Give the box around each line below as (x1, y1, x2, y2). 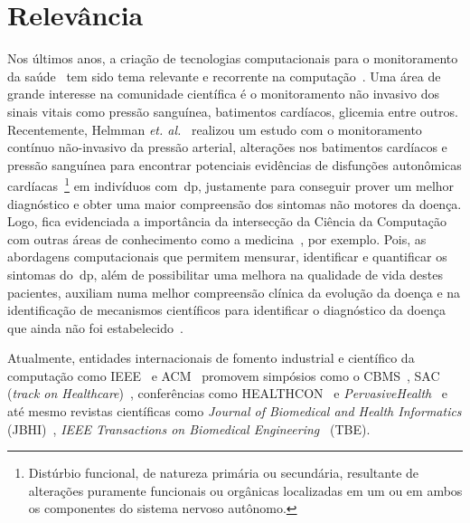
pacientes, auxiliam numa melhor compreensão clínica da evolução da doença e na (7, 282, 461, 301)
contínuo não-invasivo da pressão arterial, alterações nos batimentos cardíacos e (7, 138, 447, 157)
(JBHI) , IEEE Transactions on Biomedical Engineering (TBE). (7, 419, 371, 438)
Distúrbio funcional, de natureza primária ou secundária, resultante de (28, 463, 419, 482)
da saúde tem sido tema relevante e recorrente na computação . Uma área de (7, 66, 441, 85)
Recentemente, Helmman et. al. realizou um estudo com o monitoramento (7, 119, 422, 138)
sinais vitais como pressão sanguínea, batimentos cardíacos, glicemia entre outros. (7, 101, 458, 120)
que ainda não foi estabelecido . (7, 318, 183, 337)
